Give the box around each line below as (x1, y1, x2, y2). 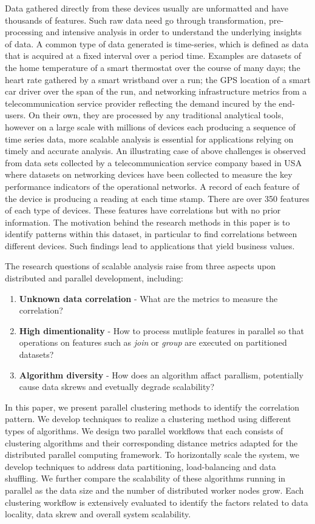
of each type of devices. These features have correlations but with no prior (5, 204, 281, 217)
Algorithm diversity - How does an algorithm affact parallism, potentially (19, 368, 303, 381)
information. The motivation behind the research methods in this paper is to (5, 215, 290, 228)
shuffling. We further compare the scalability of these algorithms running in (5, 472, 286, 485)
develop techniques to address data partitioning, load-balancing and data (5, 460, 276, 472)
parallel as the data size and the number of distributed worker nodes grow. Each (5, 483, 304, 496)
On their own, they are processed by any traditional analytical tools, (29, 109, 284, 121)
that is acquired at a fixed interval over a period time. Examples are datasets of (5, 49, 301, 62)
